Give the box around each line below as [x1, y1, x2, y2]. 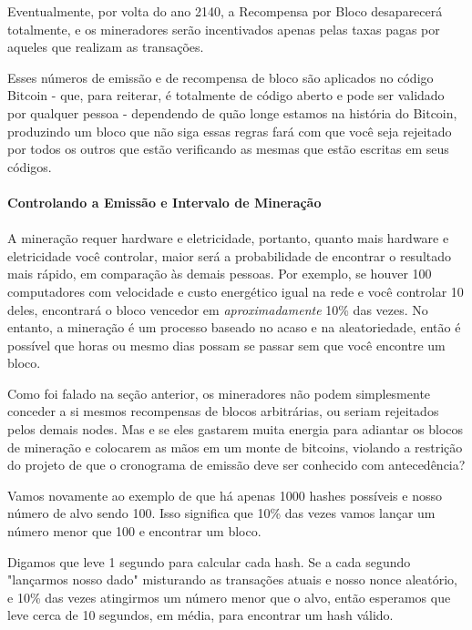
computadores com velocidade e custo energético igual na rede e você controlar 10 [7, 281, 464, 300]
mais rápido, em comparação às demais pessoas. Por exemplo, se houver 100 [7, 264, 432, 283]
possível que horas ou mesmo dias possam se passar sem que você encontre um [7, 335, 446, 354]
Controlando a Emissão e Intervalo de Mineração [7, 192, 322, 211]
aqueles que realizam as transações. [7, 37, 204, 56]
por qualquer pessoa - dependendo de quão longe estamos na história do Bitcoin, [7, 103, 457, 122]
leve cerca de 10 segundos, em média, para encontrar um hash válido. [7, 605, 394, 625]
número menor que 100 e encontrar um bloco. [7, 522, 262, 541]
